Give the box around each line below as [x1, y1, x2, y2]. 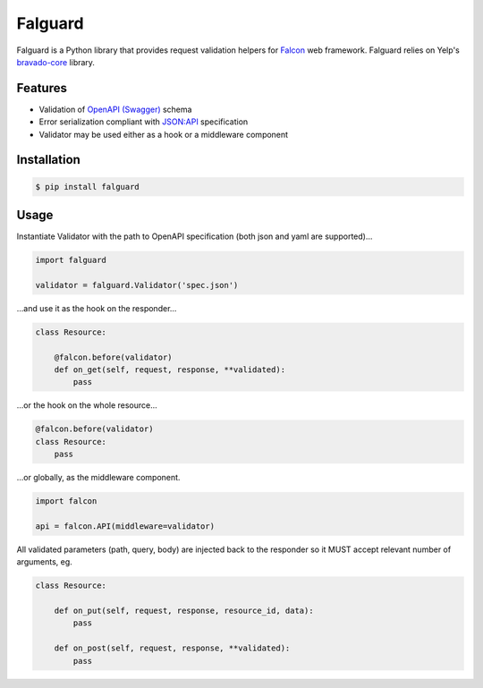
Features [16, 81, 67, 96]
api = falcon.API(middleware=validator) [35, 521, 215, 531]
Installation [16, 152, 80, 167]
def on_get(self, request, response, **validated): [54, 365, 286, 375]
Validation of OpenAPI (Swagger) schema [38, 104, 192, 115]
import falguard [35, 255, 107, 266]
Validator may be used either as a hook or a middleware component [38, 129, 289, 140]
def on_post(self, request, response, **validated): [54, 643, 291, 653]
